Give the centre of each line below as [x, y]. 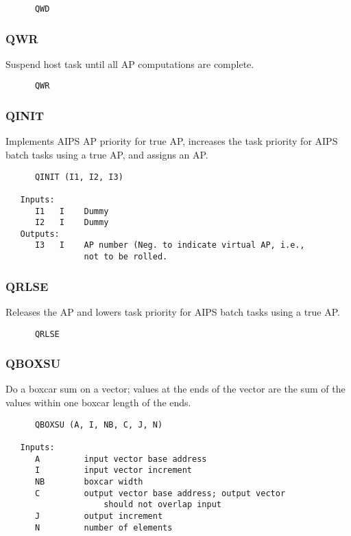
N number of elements [104, 527]
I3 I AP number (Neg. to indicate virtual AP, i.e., [170, 245]
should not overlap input [162, 505]
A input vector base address [121, 459]
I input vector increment [113, 470]
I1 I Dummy [72, 211]
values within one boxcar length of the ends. [98, 403]
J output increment [99, 516]
